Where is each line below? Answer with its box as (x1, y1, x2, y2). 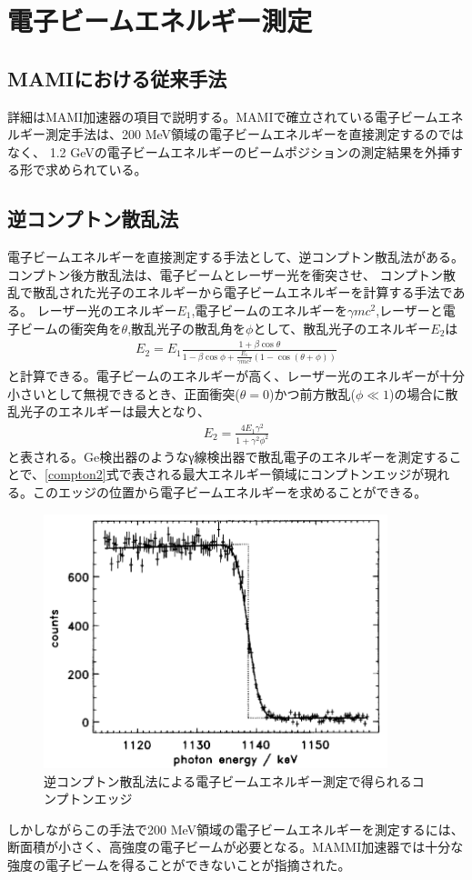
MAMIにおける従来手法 (7, 64, 227, 92)
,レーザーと (376, 300, 443, 319)
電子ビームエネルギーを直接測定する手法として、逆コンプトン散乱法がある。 (7, 247, 465, 266)
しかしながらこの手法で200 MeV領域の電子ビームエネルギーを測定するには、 (7, 819, 464, 838)
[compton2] (45, 465, 106, 484)
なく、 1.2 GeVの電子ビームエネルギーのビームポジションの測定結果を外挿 (7, 142, 450, 161)
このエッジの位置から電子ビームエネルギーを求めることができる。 (32, 483, 427, 502)
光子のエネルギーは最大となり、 (19, 402, 211, 421)
